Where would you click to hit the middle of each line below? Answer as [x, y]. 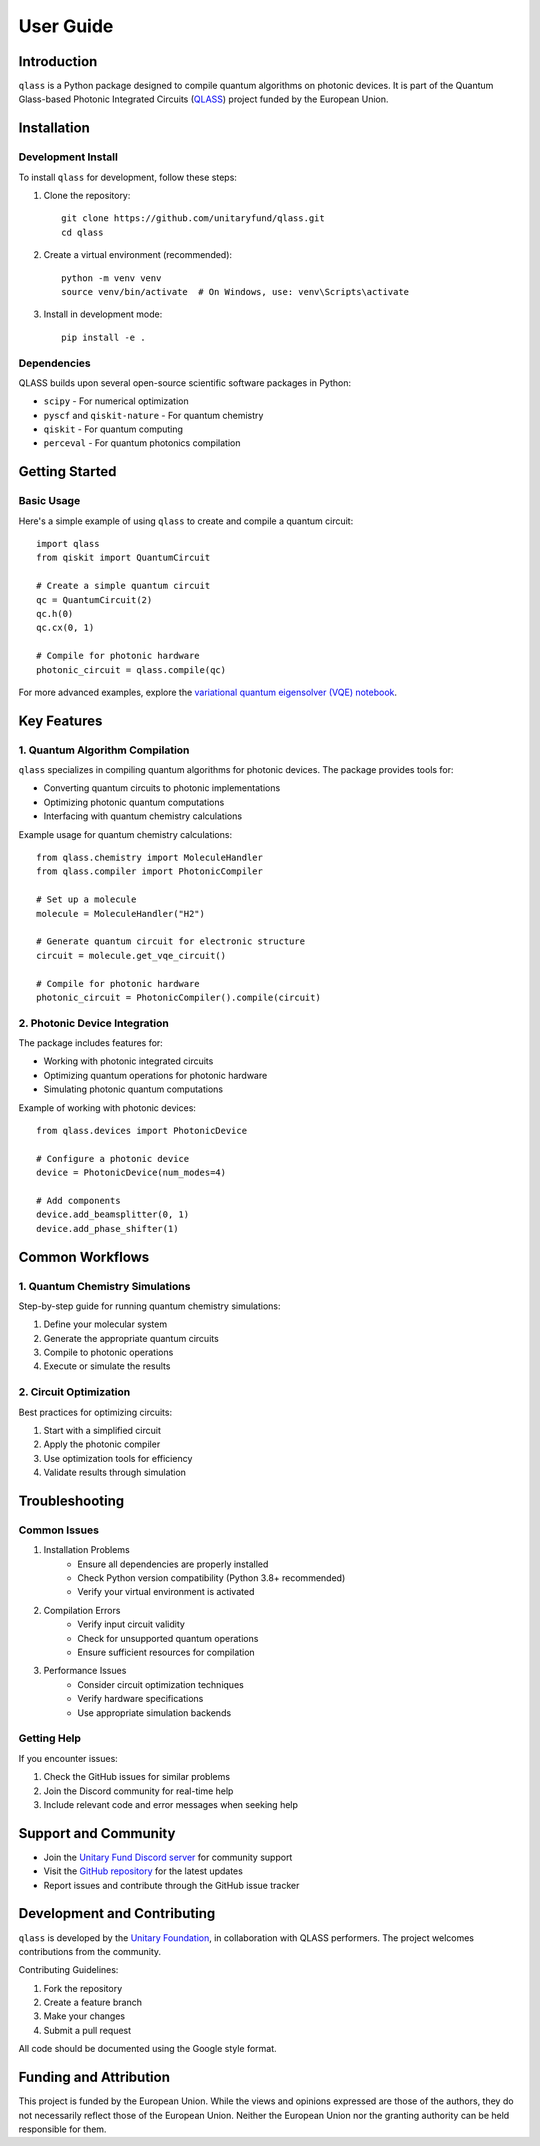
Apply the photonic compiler [102, 1444]
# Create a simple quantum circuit [123, 586]
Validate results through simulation [115, 1472]
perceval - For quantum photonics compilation [142, 443]
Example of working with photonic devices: [107, 1107]
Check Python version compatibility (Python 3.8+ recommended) [211, 1578]
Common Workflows [84, 1256]
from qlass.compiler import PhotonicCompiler [150, 871]
